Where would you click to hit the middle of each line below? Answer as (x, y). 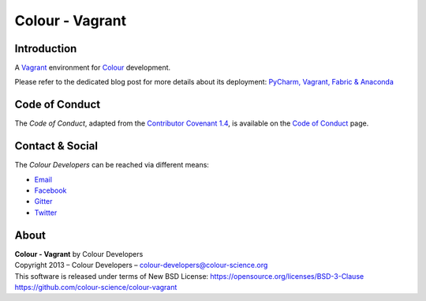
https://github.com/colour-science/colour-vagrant (96, 287)
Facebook (50, 190)
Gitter (43, 201)
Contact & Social (56, 146)
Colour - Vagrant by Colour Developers (79, 254)
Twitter (46, 213)
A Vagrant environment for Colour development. (93, 68)
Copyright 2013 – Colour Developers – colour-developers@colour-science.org (141, 265)
